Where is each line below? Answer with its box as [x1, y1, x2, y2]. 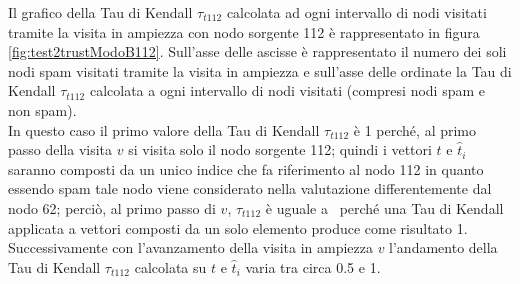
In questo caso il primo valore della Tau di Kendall [8, 119, 320, 140]
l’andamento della [389, 237, 498, 258]
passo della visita [8, 139, 113, 160]
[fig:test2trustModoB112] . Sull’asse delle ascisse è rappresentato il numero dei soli [8, 41, 507, 62]
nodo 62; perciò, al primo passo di [8, 197, 216, 218]
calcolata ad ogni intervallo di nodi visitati [226, 2, 487, 22]
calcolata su [134, 256, 207, 277]
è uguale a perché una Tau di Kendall [265, 197, 504, 218]
